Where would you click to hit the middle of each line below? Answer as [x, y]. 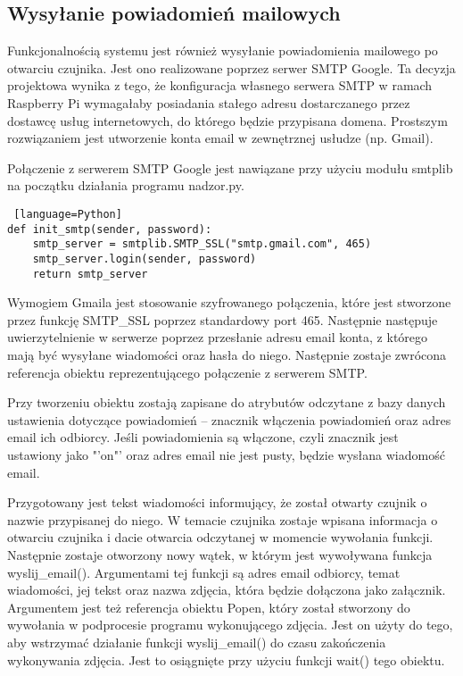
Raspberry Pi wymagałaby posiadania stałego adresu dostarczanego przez [209, 102]
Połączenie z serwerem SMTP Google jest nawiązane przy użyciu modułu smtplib [230, 167]
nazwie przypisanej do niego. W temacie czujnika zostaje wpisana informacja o [223, 519]
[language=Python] [68, 214]
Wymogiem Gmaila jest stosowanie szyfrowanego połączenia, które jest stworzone [229, 302]
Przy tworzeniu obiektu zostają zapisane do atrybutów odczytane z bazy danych [227, 402]
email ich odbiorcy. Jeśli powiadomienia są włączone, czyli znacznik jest [203, 437]
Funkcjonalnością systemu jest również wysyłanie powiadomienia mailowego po [223, 50]
